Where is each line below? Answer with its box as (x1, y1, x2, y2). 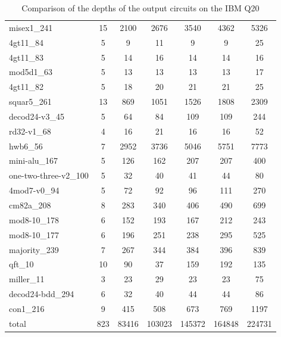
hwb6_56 (9, 139, 43, 152)
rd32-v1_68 (9, 124, 51, 137)
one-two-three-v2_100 (9, 169, 89, 182)
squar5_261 (9, 95, 52, 108)
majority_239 (9, 243, 59, 255)
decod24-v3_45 (9, 110, 64, 122)
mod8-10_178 (9, 213, 59, 226)
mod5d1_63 (9, 65, 53, 78)
